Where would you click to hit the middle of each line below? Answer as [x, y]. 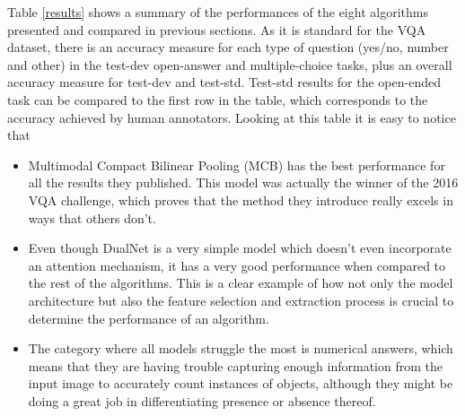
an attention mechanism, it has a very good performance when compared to [237, 265]
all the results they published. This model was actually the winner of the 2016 [243, 182]
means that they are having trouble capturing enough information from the [235, 365]
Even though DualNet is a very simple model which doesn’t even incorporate [240, 248]
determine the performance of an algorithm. [149, 318]
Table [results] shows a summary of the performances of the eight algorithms [218, 12]
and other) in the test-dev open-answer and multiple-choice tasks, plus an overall [230, 64]
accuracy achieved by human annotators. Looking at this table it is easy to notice [232, 117]
